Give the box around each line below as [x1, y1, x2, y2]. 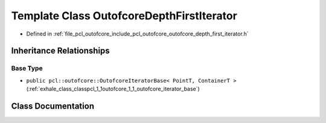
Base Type [11, 64, 43, 72]
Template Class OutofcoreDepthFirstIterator [11, 9, 238, 22]
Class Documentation [11, 101, 95, 111]
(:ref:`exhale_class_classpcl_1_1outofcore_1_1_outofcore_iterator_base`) [26, 85, 200, 93]
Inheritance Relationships [11, 46, 110, 56]
